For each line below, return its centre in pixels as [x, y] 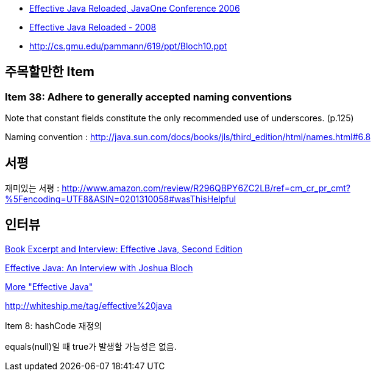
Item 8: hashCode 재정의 [54, 325]
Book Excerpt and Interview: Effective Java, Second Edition [124, 249]
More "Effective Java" [49, 286]
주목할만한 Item [50, 72]
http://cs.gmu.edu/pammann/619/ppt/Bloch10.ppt [128, 46]
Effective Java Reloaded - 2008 [93, 27]
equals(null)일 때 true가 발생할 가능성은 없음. [91, 346]
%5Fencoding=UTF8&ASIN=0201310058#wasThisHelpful [121, 199]
